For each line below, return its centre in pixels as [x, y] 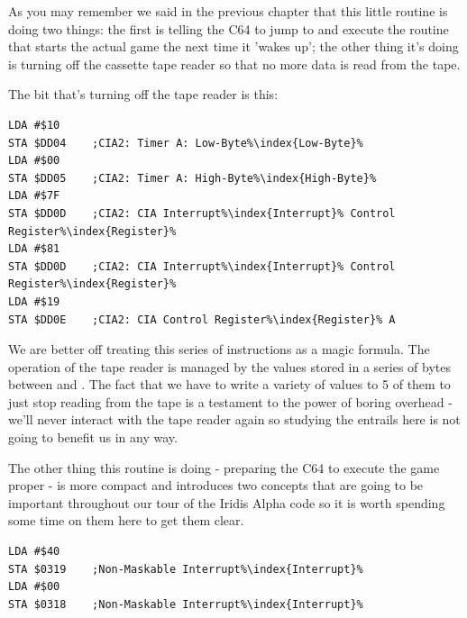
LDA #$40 [34, 552]
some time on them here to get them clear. [126, 520]
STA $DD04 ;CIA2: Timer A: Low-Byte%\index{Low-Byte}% [186, 143]
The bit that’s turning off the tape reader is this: [143, 94]
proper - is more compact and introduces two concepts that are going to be [216, 485]
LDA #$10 [34, 125]
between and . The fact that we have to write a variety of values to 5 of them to [229, 384]
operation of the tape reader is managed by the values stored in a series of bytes [230, 366]
